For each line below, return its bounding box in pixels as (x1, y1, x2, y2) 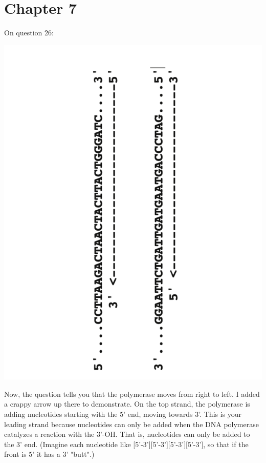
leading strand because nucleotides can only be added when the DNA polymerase (4, 418, 259, 429)
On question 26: (4, 27, 54, 38)
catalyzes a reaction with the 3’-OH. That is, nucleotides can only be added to (4, 429, 250, 439)
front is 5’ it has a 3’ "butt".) (4, 449, 95, 459)
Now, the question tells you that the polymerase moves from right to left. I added (4, 388, 260, 399)
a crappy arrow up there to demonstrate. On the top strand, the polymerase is (4, 398, 250, 409)
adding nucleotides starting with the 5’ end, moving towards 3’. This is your (4, 408, 242, 419)
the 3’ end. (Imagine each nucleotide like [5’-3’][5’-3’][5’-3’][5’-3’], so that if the (4, 438, 249, 449)
